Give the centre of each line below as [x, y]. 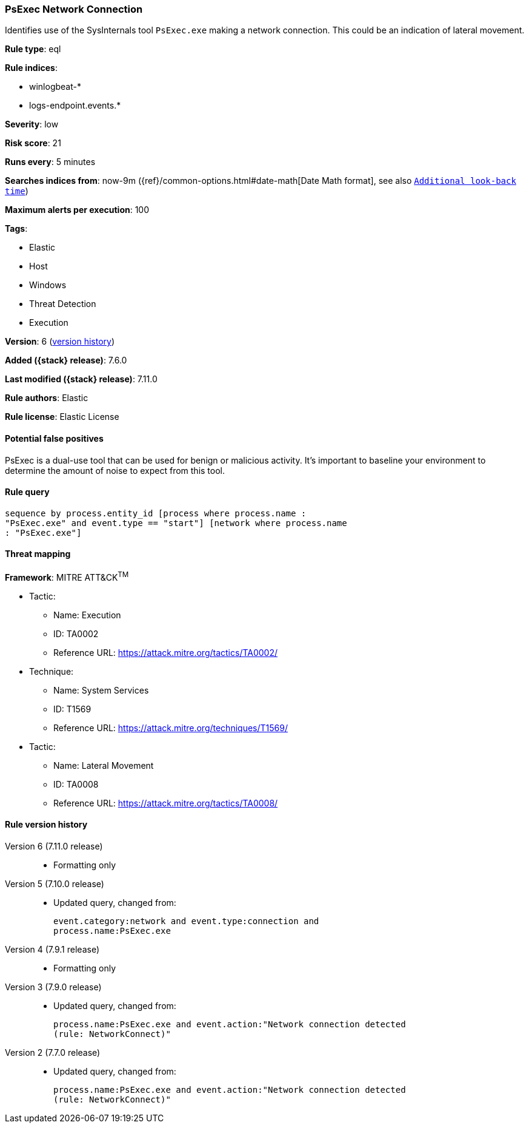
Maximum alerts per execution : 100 [77, 210]
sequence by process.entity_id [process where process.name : [156, 513]
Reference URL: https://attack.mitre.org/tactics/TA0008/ [166, 803]
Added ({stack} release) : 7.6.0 [66, 360]
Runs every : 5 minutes [50, 162]
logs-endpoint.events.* [75, 106]
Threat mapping [38, 554]
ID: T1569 [72, 709]
